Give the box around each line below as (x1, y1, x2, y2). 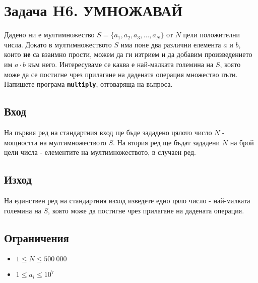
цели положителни (183, 29, 240, 40)
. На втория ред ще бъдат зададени (113, 137, 220, 147)
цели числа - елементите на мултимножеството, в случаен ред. (4, 147, 196, 157)
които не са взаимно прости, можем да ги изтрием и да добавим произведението (4, 49, 252, 60)
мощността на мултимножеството (4, 137, 106, 147)
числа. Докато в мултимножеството (4, 39, 112, 49)
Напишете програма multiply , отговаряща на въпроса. (4, 79, 173, 89)
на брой (230, 137, 254, 147)
